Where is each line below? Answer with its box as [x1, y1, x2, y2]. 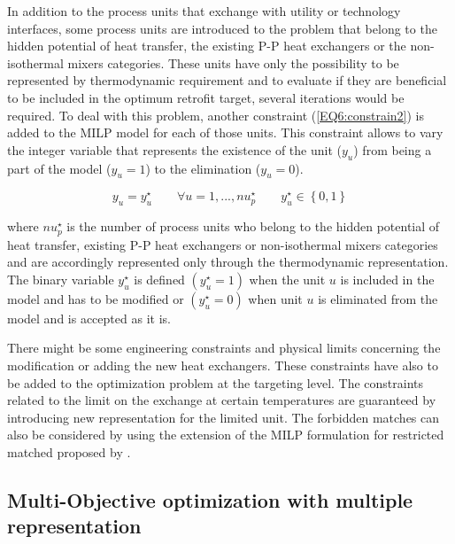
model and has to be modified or [7, 289, 184, 307]
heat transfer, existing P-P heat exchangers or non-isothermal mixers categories [7, 235, 438, 253]
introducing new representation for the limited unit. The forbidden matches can [7, 408, 440, 426]
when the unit [249, 269, 326, 288]
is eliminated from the [318, 289, 438, 307]
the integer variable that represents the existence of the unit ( [7, 140, 342, 159]
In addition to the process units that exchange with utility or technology [7, 2, 401, 19]
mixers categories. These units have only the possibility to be [67, 53, 399, 72]
